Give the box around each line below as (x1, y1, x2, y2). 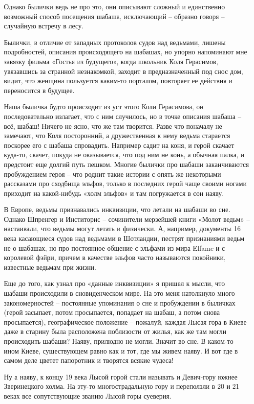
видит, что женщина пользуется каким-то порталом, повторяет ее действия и (4, 75, 233, 86)
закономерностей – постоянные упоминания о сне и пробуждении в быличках (4, 297, 235, 308)
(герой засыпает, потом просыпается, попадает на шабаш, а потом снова (4, 307, 220, 317)
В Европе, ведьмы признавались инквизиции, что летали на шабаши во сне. (4, 204, 231, 214)
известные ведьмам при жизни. (4, 261, 97, 272)
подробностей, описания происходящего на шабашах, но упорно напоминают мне (4, 47, 247, 57)
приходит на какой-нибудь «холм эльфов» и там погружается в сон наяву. (4, 188, 224, 198)
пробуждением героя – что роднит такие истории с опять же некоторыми (4, 168, 221, 179)
